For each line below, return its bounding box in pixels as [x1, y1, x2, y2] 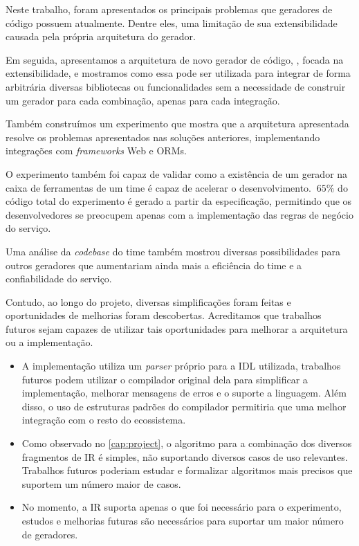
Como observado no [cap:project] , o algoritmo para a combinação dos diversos [21, 436, 352, 451]
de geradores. [21, 527, 78, 541]
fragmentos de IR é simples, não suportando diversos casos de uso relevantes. [21, 449, 348, 464]
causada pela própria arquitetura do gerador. [6, 29, 196, 44]
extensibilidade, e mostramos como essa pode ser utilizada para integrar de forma [6, 66, 351, 80]
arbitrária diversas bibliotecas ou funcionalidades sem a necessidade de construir [6, 79, 346, 93]
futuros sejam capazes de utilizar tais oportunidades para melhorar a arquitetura [6, 321, 348, 336]
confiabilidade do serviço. [6, 271, 112, 286]
